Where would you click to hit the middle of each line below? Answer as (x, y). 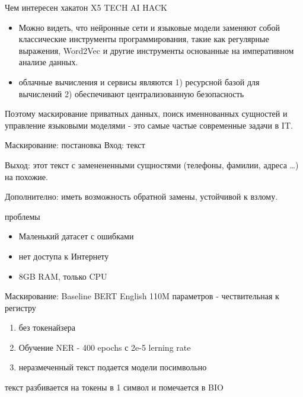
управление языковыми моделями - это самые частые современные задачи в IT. (149, 125)
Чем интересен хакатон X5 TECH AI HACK (86, 7)
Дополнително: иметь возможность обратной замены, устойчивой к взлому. (141, 196)
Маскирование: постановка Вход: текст (75, 145)
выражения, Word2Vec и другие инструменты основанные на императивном (156, 50)
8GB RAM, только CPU (63, 276)
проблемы (23, 216)
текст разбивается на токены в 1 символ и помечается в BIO (114, 387)
